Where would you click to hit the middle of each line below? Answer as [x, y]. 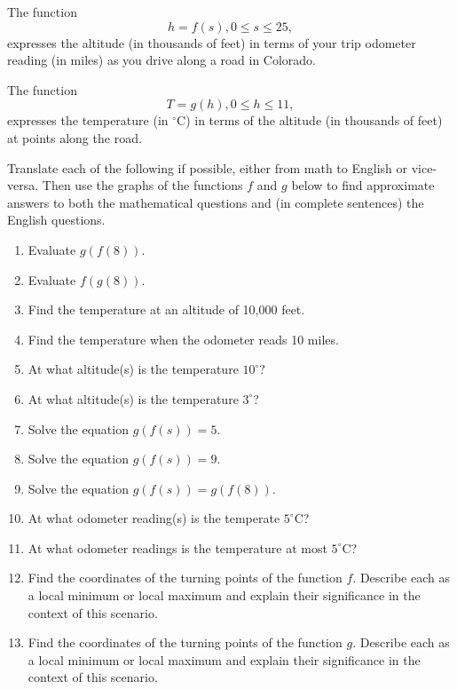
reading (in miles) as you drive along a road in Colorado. [162, 60]
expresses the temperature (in [88, 120]
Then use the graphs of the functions [142, 185]
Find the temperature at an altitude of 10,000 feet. [166, 309]
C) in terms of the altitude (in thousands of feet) [310, 120]
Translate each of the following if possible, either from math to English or [208, 167]
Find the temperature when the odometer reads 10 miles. [183, 339]
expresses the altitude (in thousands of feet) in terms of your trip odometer [212, 42]
